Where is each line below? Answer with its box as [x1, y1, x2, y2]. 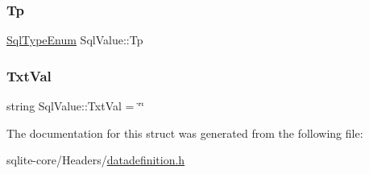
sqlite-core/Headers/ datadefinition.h [6, 151, 185, 168]
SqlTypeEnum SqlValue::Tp [6, 31, 143, 48]
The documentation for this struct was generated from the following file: [6, 124, 363, 141]
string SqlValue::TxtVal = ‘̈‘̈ [6, 97, 144, 114]
